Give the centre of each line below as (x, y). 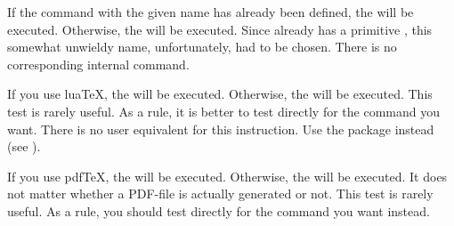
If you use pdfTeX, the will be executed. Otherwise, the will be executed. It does (227, 176)
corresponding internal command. (98, 64)
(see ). (24, 146)
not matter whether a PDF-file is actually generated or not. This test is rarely (220, 194)
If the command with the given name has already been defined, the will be (211, 12)
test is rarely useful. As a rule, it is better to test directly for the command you (223, 111)
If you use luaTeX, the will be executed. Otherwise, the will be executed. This (220, 94)
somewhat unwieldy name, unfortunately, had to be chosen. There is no (202, 47)
